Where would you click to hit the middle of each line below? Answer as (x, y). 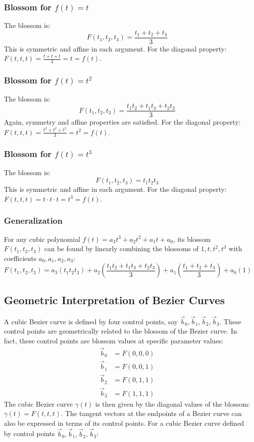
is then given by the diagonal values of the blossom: (173, 403)
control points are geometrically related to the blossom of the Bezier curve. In (121, 331)
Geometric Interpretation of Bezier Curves (115, 299)
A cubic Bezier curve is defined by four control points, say (91, 321)
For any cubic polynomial (42, 239)
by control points (29, 433)
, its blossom (192, 239)
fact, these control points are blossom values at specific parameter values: (114, 341)
